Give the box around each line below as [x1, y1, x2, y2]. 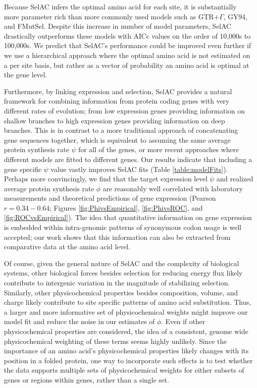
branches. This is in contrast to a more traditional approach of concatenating [4, 125, 238, 135]
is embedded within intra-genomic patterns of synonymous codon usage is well [4, 222, 242, 232]
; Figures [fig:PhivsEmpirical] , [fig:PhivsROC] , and [49, 202, 203, 213]
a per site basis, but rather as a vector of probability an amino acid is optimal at [4, 59, 250, 70]
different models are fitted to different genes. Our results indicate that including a [4, 154, 253, 164]
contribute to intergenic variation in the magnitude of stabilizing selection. [4, 277, 230, 288]
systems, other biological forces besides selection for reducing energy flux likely [4, 268, 243, 278]
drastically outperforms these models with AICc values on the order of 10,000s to [4, 30, 251, 41]
